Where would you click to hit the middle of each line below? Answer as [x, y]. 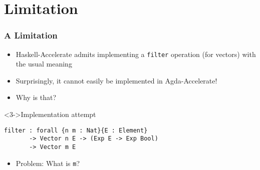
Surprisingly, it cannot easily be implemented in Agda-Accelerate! [116, 80]
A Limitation [31, 35]
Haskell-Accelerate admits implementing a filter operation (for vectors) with [136, 54]
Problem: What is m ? [48, 163]
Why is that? [36, 97]
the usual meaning [44, 64]
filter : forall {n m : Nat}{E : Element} [76, 130]
